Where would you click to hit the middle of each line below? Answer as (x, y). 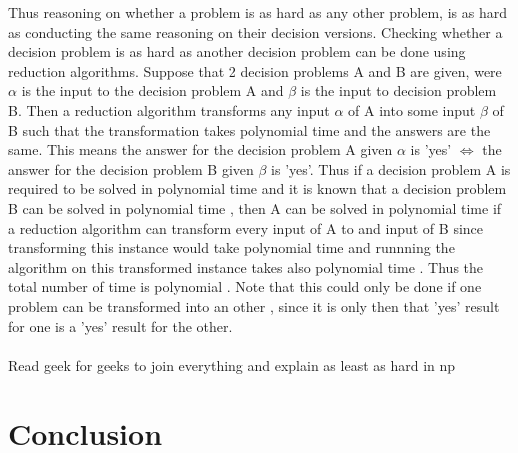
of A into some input (412, 109)
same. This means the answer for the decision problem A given (200, 149)
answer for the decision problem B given (131, 168)
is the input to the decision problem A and (152, 90)
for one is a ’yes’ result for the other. (120, 325)
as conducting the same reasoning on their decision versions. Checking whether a (255, 31)
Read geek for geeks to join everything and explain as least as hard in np (232, 364)
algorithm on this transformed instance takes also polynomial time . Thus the (246, 266)
